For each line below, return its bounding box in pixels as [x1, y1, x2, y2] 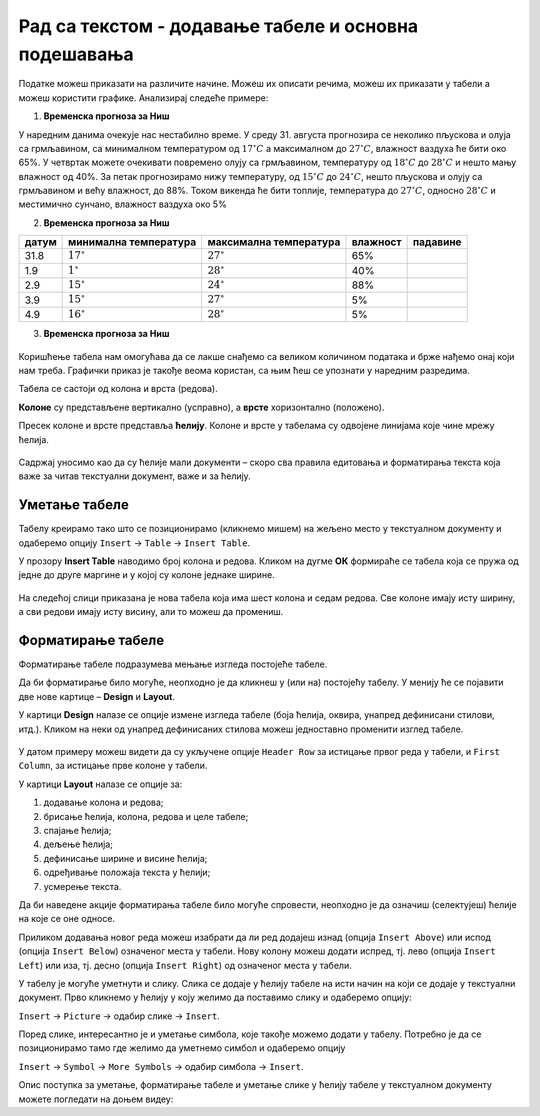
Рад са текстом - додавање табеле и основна [18, 15, 419, 37]
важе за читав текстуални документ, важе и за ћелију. [18, 470, 252, 482]
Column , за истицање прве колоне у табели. [18, 760, 208, 772]
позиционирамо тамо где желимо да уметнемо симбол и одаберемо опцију [18, 1042, 346, 1054]
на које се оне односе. [18, 913, 115, 925]
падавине [412, 235, 462, 249]
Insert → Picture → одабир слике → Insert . [18, 1010, 220, 1022]
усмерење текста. [43, 880, 122, 892]
